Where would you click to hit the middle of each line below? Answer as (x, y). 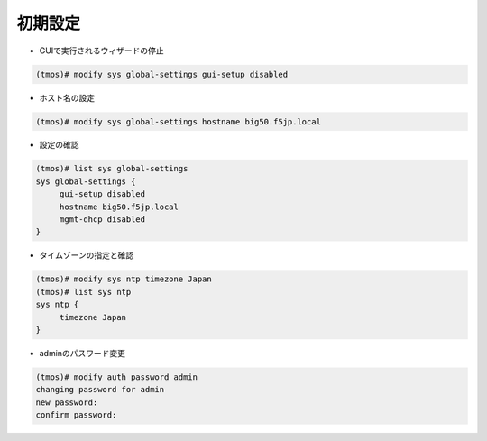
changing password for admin (100, 390)
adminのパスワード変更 (83, 353)
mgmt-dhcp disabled (102, 220)
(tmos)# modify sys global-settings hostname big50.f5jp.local (179, 121)
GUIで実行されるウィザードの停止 (101, 51)
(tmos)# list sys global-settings (112, 169)
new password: (67, 402)
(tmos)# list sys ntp (83, 292)
